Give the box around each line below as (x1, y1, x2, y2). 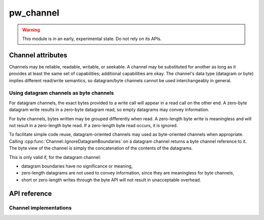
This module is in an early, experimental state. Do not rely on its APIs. (22, 36, 162, 42)
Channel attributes (9, 51, 67, 59)
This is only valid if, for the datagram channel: (9, 154, 101, 160)
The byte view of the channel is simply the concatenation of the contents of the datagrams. (9, 145, 193, 151)
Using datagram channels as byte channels (9, 89, 114, 96)
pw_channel (9, 7, 60, 18)
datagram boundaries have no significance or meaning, (21, 163, 133, 169)
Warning (22, 27, 40, 33)
